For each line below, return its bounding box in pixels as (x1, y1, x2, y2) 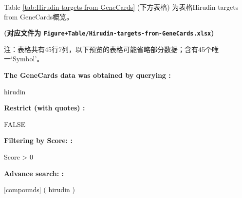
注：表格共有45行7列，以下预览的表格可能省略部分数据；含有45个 (4, 44, 212, 54)
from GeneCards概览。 (4, 11, 74, 21)
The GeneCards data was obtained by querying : (4, 70, 171, 80)
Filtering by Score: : (4, 135, 73, 145)
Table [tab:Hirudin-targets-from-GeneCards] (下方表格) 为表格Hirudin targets (4, 2, 239, 12)
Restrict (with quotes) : (4, 103, 85, 113)
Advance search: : (4, 168, 64, 178)
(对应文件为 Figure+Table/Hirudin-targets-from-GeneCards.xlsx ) (4, 28, 214, 38)
